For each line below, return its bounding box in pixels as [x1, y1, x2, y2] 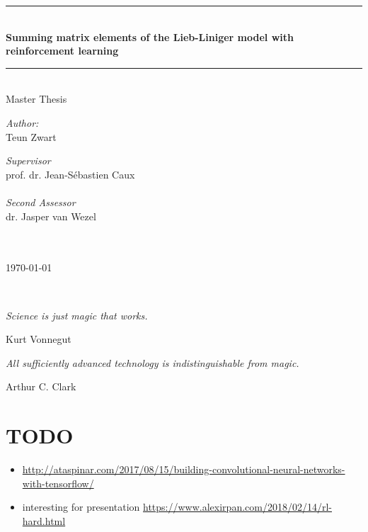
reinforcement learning [6, 43, 119, 58]
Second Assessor [6, 194, 76, 209]
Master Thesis [6, 91, 67, 106]
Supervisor [6, 153, 51, 168]
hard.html [22, 513, 66, 528]
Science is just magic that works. [6, 307, 148, 322]
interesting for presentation [22, 499, 140, 514]
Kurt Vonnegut [6, 332, 71, 346]
